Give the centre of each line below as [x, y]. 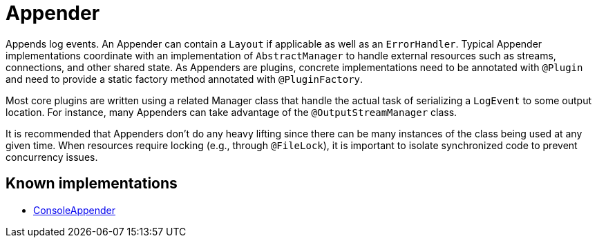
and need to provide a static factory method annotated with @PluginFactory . [184, 79]
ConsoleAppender [74, 210]
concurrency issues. [52, 157]
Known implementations [92, 184]
